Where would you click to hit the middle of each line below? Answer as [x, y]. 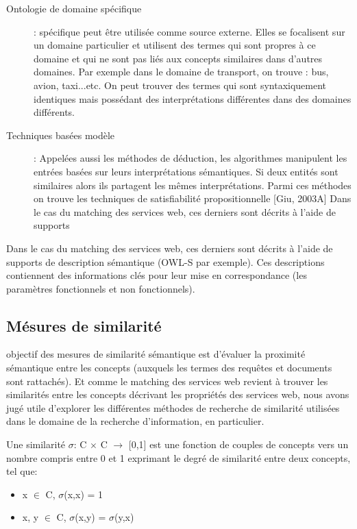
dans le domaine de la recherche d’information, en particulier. [135, 421]
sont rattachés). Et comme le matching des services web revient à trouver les [167, 381]
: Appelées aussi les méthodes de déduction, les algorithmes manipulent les [190, 158]
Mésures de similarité [84, 325]
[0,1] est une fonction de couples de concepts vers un [238, 444]
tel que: [22, 471]
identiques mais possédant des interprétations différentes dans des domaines [193, 98]
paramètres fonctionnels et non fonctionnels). [101, 288]
